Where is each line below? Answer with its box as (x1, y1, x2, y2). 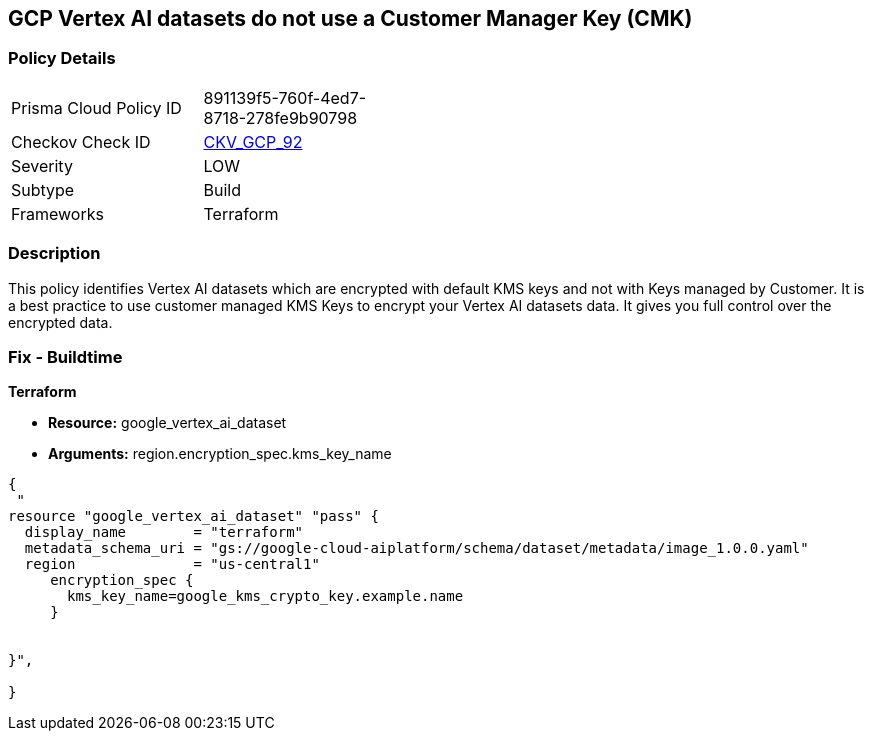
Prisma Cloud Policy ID (11, 97, 182, 118)
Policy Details (8, 48, 116, 69)
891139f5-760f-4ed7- (203, 87, 367, 108)
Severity (11, 155, 73, 176)
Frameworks (11, 203, 104, 224)
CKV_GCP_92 (203, 131, 303, 152)
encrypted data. (8, 313, 113, 331)
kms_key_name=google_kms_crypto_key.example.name (67, 588, 464, 605)
